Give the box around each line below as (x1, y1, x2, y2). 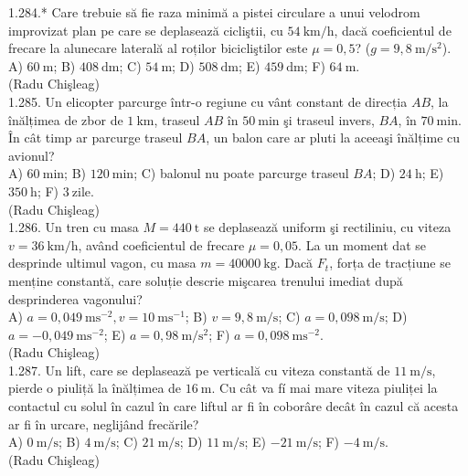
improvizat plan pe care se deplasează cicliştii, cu (8, 20, 283, 39)
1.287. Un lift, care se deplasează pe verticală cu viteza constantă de (8, 360, 390, 379)
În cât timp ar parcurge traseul (8, 128, 183, 147)
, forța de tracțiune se (329, 253, 451, 272)
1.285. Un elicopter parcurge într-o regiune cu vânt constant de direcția (8, 91, 408, 111)
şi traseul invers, (283, 110, 375, 129)
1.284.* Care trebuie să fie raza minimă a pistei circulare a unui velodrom (8, 3, 420, 21)
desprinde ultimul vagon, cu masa (8, 253, 197, 272)
